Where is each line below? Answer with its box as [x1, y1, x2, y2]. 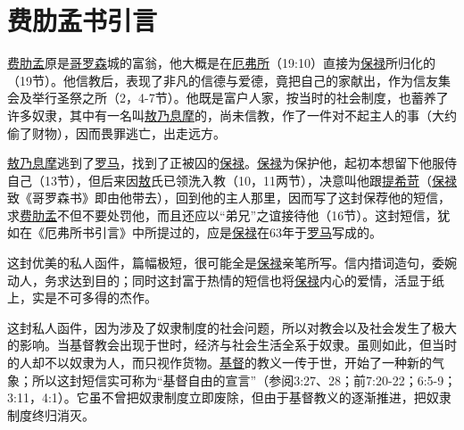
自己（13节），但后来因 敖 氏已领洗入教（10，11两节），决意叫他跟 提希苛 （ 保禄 [7, 170, 457, 189]
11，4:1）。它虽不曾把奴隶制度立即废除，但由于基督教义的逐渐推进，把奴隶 [16, 388, 452, 407]
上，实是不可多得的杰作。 [7, 288, 157, 307]
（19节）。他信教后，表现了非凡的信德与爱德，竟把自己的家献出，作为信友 [7, 70, 438, 89]
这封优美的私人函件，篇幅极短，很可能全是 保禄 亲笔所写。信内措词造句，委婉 [7, 253, 457, 272]
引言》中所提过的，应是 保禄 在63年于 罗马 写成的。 [94, 223, 382, 242]
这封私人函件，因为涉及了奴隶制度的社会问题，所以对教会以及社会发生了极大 [7, 318, 457, 336]
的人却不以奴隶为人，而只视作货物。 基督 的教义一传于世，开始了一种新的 [7, 353, 432, 372]
